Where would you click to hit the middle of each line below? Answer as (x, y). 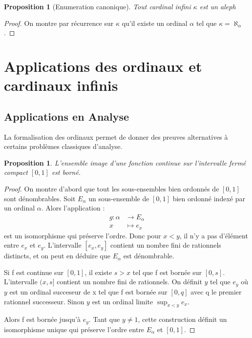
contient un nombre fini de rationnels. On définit (129, 282)
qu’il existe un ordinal (155, 23)
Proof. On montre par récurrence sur (59, 23)
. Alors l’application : (73, 208)
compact (16, 172)
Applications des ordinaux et (103, 66)
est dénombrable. (149, 256)
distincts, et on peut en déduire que (57, 256)
